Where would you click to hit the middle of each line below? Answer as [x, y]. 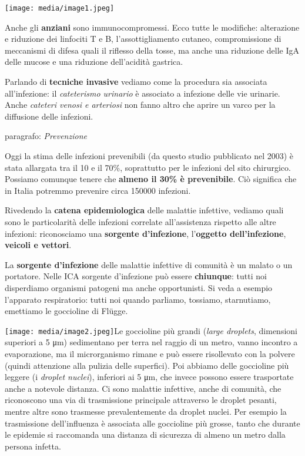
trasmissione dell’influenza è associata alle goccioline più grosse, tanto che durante [152, 423]
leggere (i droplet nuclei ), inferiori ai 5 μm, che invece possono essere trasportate [149, 377]
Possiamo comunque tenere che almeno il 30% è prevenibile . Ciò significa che [151, 179]
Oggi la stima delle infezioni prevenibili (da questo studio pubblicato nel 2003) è [149, 156]
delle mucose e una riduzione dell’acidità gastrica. [94, 62]
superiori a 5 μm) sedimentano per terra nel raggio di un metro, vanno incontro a [151, 342]
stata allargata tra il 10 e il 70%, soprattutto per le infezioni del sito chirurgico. [148, 167]
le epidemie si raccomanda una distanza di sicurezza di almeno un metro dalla [145, 434]
